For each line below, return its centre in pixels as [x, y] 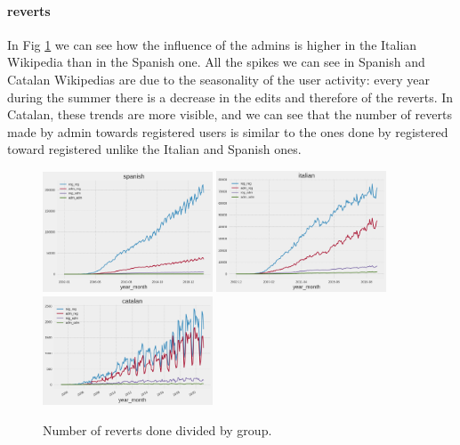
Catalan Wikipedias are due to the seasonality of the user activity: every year [218, 79]
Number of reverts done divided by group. [157, 429]
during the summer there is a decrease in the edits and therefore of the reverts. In [230, 97]
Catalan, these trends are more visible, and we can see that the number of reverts [230, 114]
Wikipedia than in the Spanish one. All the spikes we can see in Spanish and [216, 62]
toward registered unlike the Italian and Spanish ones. [154, 149]
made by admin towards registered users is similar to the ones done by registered [228, 131]
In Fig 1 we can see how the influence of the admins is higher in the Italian [212, 44]
